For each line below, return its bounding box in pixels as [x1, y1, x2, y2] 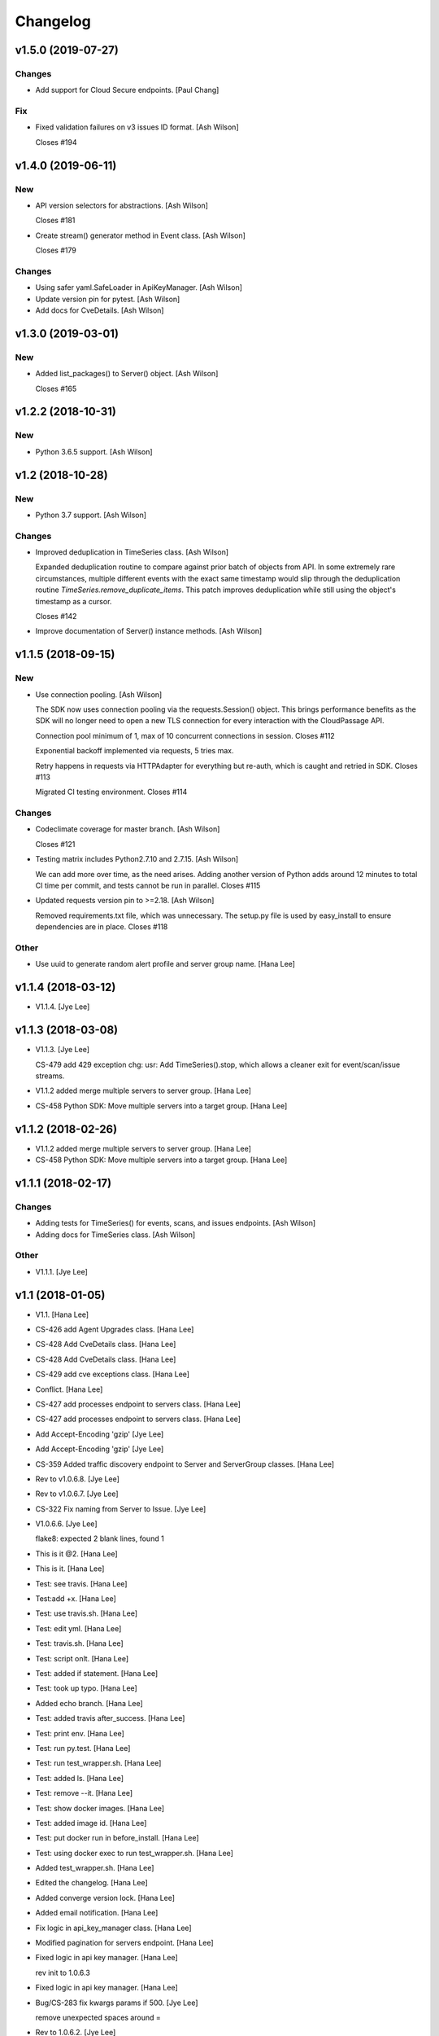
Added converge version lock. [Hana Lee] [35, 1893, 175, 1902]
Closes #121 [35, 839, 76, 849]
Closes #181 [35, 216, 76, 226]
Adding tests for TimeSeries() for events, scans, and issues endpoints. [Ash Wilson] [35, 1218, 316, 1228]
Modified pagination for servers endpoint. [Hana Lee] [35, 1938, 215, 1948]
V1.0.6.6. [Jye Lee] [35, 1519, 98, 1529]
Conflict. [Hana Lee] [35, 1384, 103, 1394]
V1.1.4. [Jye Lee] [35, 1002, 90, 1011]
